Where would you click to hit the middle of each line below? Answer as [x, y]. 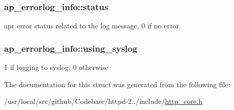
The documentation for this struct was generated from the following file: [117, 84]
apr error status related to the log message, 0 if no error [92, 26]
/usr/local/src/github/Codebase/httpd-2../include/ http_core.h [103, 101]
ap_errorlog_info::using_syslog [71, 48]
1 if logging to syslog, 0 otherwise [56, 67]
